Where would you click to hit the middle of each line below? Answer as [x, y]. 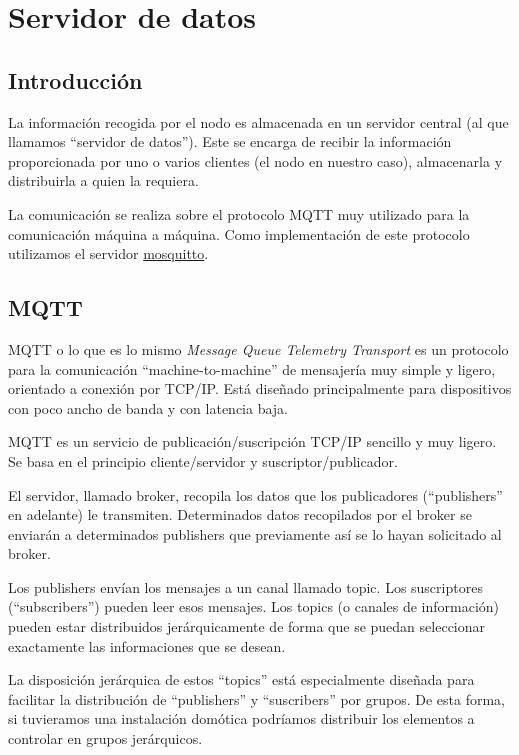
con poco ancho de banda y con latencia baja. [148, 407]
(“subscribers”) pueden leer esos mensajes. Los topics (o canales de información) [254, 606]
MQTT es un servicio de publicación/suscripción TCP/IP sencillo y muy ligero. [252, 441]
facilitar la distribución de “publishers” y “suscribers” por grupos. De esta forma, [256, 698]
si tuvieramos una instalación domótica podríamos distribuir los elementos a [241, 718]
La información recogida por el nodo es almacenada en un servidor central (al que [258, 121]
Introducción [75, 79]
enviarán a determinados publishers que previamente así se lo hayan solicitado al [255, 533]
